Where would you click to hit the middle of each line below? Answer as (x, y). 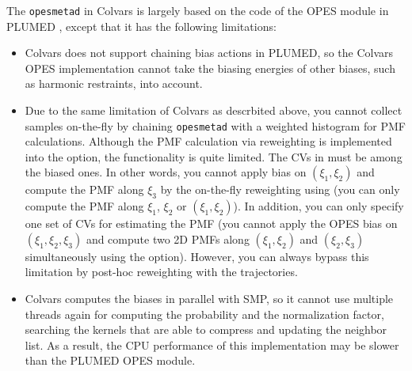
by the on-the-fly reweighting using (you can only (280, 189)
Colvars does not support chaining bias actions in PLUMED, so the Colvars (209, 53)
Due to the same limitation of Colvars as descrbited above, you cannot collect (214, 110)
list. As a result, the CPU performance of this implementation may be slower (212, 344)
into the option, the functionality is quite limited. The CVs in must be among (214, 156)
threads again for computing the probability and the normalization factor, (204, 314)
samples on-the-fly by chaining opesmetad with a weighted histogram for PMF (215, 125)
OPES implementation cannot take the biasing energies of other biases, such (210, 68)
